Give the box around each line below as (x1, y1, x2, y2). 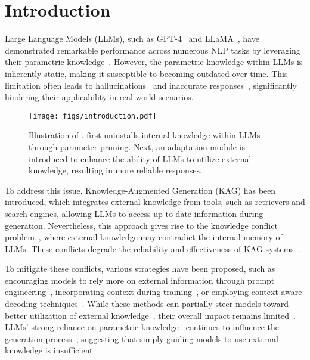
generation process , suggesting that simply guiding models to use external (5, 332, 278, 345)
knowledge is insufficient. (5, 344, 95, 356)
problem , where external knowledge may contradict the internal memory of (5, 231, 283, 243)
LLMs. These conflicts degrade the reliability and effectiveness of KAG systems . (5, 242, 300, 255)
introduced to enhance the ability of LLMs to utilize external (29, 152, 252, 165)
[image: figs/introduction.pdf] (29, 111, 157, 120)
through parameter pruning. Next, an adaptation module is (29, 140, 246, 153)
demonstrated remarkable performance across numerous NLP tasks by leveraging (5, 44, 300, 56)
